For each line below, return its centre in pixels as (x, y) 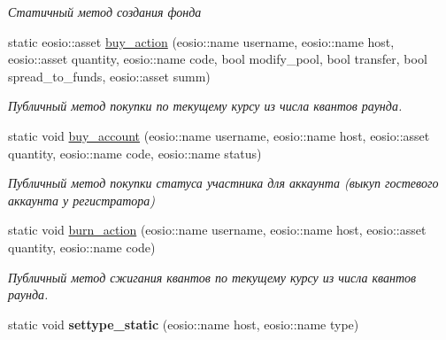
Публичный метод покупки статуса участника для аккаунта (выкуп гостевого (223, 183)
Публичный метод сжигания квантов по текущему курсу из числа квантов (212, 277)
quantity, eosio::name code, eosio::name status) (135, 153)
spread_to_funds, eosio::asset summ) (109, 76)
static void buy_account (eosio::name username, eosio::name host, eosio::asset (219, 135)
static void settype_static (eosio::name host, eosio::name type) (184, 324)
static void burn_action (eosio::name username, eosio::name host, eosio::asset (217, 230)
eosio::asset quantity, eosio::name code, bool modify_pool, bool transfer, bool (218, 59)
